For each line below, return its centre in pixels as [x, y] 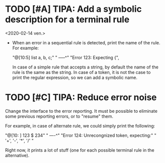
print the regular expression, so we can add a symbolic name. [75, 77]
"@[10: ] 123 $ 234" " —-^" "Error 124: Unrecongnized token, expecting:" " [81, 135]
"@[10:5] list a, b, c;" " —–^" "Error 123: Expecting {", [66, 57]
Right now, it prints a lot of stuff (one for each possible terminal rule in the [80, 150]
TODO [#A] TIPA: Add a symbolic [73, 9]
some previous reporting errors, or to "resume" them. [59, 116]
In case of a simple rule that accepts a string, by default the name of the [85, 67]
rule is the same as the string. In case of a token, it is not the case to [82, 72]
